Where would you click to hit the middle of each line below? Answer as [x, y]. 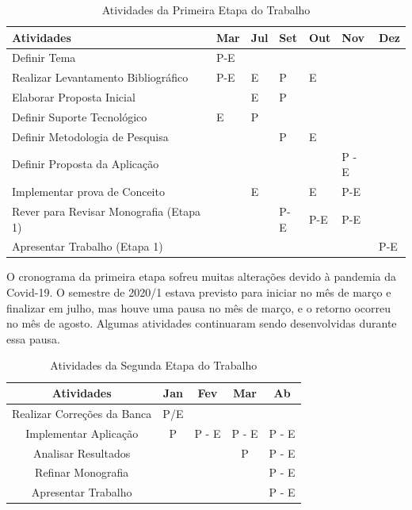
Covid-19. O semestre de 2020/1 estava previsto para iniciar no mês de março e [199, 292]
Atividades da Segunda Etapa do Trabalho [154, 365]
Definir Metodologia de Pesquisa [90, 136]
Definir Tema [44, 58]
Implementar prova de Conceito [88, 192]
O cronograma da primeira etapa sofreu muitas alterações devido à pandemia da [202, 276]
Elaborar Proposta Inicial [74, 97]
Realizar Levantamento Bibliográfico [100, 77]
